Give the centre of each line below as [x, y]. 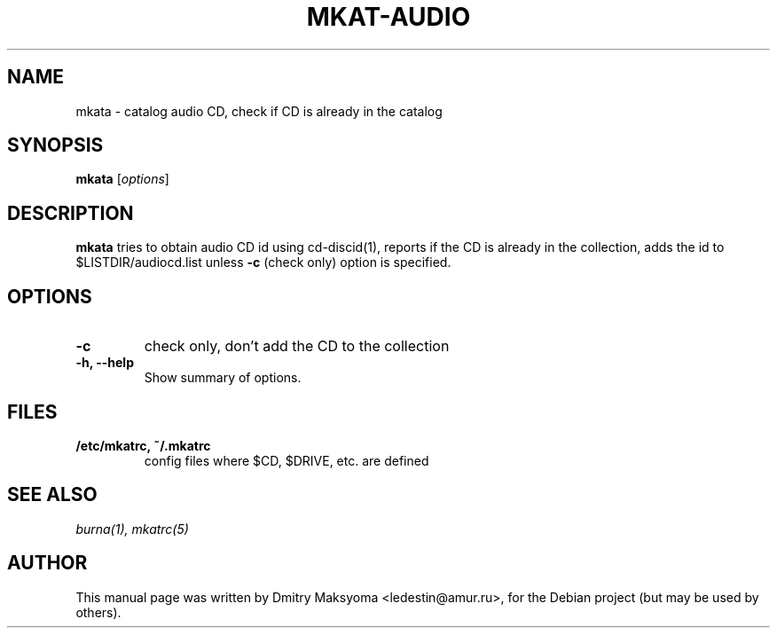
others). [98, 612]
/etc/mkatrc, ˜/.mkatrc [143, 445]
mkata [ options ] [122, 179]
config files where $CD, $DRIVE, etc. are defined [286, 460]
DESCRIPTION [71, 213]
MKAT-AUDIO [388, 17]
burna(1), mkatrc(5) [132, 529]
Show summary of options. [223, 378]
